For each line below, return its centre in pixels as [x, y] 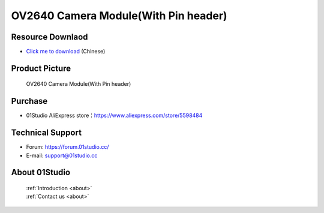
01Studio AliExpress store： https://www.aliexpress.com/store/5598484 [114, 115]
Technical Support [46, 133]
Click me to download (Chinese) [66, 52]
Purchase [29, 101]
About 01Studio [41, 172]
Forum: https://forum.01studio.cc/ [67, 147]
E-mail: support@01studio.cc [62, 155]
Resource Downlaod [49, 37]
